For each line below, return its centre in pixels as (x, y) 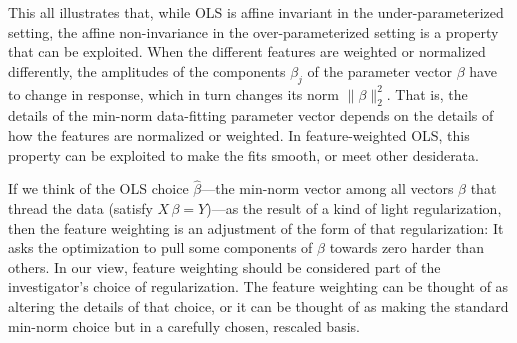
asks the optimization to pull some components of (160, 247)
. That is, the (427, 93)
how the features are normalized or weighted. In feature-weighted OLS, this (239, 134)
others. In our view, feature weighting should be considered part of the (224, 266)
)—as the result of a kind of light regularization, (354, 207)
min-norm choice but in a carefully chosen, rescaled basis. (184, 325)
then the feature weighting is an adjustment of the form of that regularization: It (256, 227)
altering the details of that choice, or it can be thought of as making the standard (258, 305)
